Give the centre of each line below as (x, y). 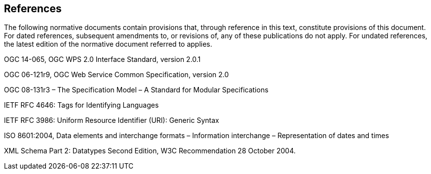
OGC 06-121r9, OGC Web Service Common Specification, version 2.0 (117, 75)
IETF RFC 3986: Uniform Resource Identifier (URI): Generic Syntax (112, 120)
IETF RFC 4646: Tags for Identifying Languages (81, 105)
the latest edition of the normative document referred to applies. (108, 44)
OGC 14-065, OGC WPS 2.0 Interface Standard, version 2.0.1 (102, 59)
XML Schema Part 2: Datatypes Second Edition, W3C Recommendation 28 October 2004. (150, 151)
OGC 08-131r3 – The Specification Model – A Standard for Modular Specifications (136, 90)
